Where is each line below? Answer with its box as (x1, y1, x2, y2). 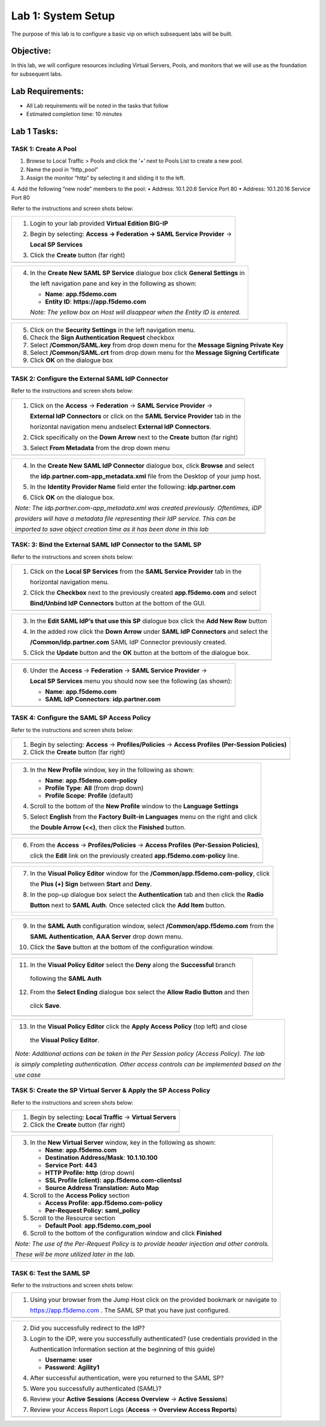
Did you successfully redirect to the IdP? (30, 1324, 145, 1333)
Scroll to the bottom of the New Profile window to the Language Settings (30, 802, 239, 810)
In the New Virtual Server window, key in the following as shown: (30, 1139, 216, 1147)
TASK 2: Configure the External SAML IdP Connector (11, 375, 168, 383)
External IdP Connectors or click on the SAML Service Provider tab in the (30, 412, 241, 420)
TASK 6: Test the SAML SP (11, 1269, 91, 1277)
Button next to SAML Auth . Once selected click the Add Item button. (30, 901, 226, 909)
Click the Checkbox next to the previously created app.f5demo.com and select (30, 588, 257, 597)
